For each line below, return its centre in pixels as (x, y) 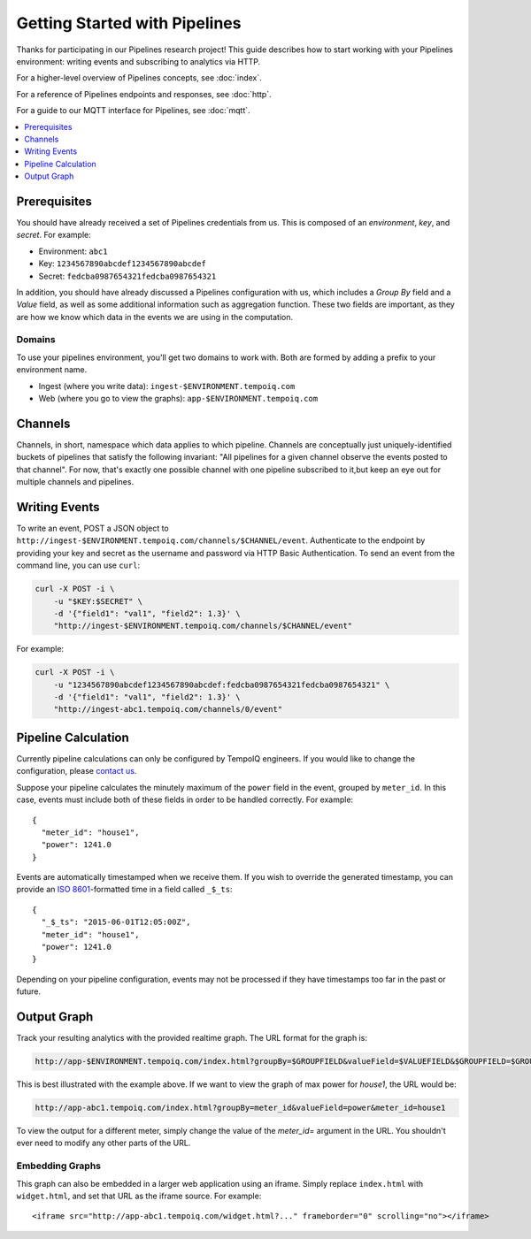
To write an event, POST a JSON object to (92, 528)
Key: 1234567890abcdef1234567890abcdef (123, 264)
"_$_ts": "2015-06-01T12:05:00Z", (116, 922)
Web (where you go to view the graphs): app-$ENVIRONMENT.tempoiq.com (178, 399)
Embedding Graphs (59, 1166)
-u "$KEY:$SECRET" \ (98, 601)
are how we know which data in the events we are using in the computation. (155, 317)
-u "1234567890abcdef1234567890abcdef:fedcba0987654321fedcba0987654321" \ (222, 685)
